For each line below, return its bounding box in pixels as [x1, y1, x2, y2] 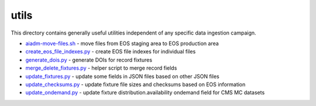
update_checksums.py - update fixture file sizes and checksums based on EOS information [25, 81, 246, 88]
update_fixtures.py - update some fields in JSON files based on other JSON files [25, 73, 219, 80]
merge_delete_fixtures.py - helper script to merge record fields [25, 64, 177, 71]
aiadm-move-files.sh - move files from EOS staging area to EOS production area [25, 40, 219, 47]
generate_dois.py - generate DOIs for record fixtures [25, 56, 152, 63]
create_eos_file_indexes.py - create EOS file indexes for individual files [25, 48, 196, 55]
